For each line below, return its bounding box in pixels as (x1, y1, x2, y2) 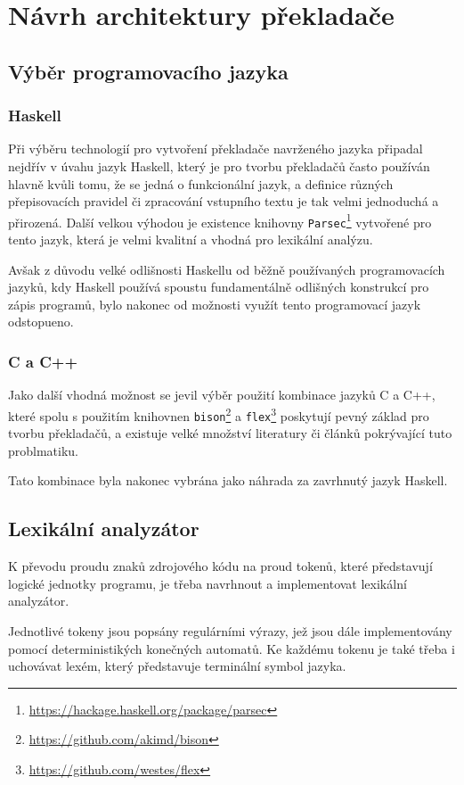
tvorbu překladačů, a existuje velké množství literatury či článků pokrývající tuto (8, 424, 452, 442)
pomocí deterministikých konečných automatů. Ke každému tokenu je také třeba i (8, 639, 455, 657)
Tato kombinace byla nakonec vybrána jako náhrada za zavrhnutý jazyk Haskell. (8, 471, 448, 490)
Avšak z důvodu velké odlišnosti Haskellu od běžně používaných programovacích (8, 260, 445, 278)
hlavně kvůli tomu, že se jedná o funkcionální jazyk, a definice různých (8, 174, 394, 193)
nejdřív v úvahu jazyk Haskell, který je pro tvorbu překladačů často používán (8, 156, 430, 175)
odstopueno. (8, 312, 74, 331)
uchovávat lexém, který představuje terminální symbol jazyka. (8, 657, 346, 675)
